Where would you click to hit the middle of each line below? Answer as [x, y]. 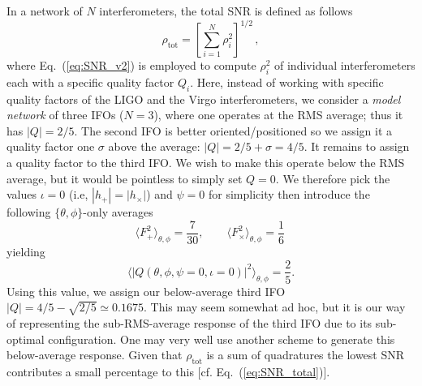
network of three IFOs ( [65, 115]
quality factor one [51, 146]
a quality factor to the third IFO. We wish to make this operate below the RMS [206, 163]
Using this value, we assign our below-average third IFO [146, 291]
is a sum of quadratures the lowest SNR [306, 355]
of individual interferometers [345, 65]
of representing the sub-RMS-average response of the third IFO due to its [189, 322]
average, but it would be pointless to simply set [125, 178]
